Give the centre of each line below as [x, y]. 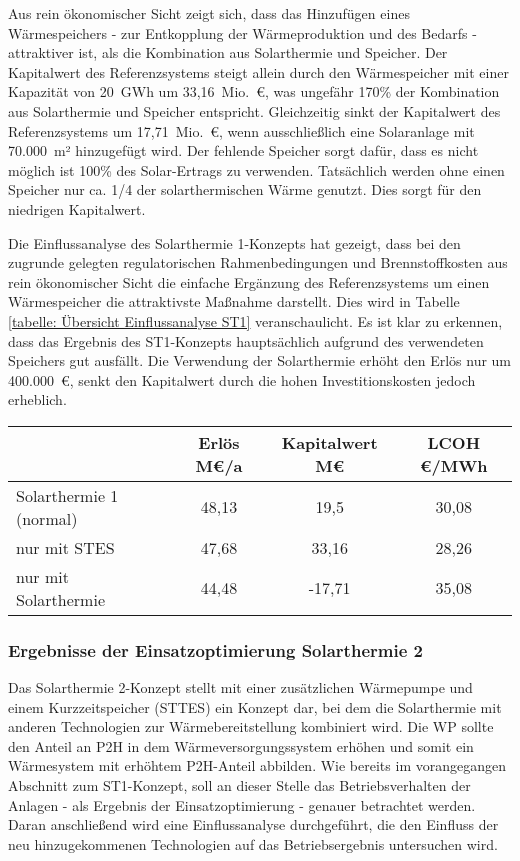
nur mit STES [65, 547]
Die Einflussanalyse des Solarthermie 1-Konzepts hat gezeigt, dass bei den [234, 242]
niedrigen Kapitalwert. [77, 208]
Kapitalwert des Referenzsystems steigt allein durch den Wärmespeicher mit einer [258, 71]
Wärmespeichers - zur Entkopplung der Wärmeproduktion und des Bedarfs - [242, 32]
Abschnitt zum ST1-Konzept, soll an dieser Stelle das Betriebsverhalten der [239, 785]
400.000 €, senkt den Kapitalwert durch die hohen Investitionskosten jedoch [242, 379]
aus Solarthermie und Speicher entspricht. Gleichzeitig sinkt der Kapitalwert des [254, 110]
